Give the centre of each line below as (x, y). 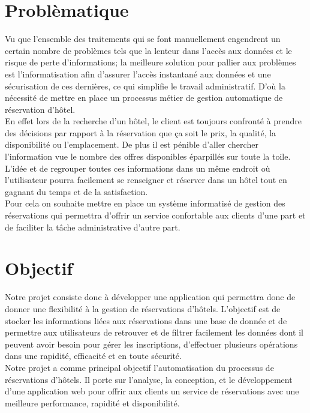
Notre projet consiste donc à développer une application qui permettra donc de (150, 297)
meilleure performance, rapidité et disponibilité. (92, 402)
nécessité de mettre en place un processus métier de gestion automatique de (144, 98)
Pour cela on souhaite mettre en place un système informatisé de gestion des (145, 203)
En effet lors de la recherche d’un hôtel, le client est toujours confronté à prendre (153, 121)
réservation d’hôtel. (40, 109)
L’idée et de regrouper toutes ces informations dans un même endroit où (138, 168)
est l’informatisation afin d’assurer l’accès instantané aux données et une (138, 74)
